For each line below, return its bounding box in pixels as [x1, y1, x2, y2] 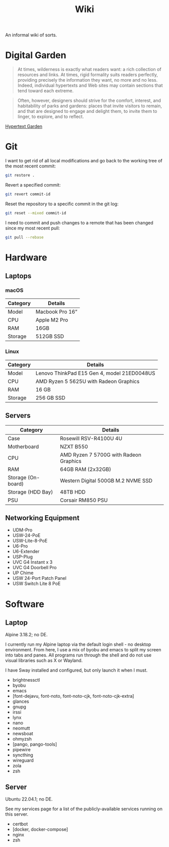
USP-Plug [12, 554, 33, 560]
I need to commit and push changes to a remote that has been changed [5, 219, 153, 225]
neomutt [12, 725, 30, 732]
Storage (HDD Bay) [8, 488, 53, 495]
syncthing [12, 752, 34, 758]
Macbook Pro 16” [35, 309, 77, 316]
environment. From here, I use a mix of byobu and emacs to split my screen [5, 647, 161, 653]
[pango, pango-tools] [12, 741, 57, 747]
